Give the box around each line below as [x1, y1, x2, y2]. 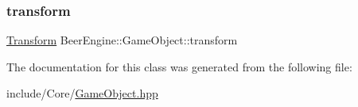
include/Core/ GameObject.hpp [6, 85, 158, 101]
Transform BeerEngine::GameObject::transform [6, 32, 238, 48]
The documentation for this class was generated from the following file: [6, 58, 352, 75]
